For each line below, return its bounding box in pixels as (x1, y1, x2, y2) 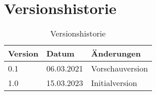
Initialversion (91, 77, 137, 89)
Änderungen (91, 47, 141, 59)
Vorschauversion (91, 62, 148, 74)
